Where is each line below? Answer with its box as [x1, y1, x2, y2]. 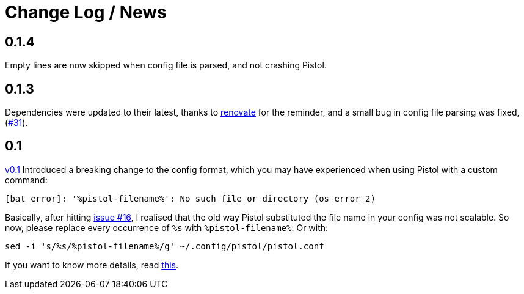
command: [5, 174, 48, 185]
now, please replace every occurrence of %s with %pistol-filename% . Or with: [5, 222, 329, 233]
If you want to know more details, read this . [5, 259, 179, 270]
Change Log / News [5, 2, 167, 23]
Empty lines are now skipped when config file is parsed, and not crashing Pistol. [5, 60, 327, 71]
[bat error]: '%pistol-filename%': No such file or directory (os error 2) [5, 193, 376, 204]
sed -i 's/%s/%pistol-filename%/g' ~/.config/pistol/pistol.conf [5, 241, 324, 251]
